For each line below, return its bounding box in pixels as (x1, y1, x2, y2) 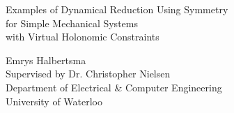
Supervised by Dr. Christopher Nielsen (6, 66, 171, 81)
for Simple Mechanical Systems (6, 15, 138, 30)
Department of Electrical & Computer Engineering (6, 80, 222, 94)
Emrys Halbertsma (6, 52, 86, 67)
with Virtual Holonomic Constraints (6, 29, 159, 44)
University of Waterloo (6, 93, 103, 108)
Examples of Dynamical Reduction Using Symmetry (6, 2, 228, 16)
